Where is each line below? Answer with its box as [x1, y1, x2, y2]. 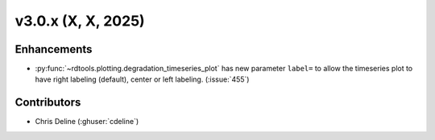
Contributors [14, 96, 81, 110]
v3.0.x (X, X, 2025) [14, 12, 145, 30]
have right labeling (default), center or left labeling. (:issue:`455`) [35, 74, 250, 84]
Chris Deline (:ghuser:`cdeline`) [35, 117, 139, 126]
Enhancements [14, 42, 93, 56]
